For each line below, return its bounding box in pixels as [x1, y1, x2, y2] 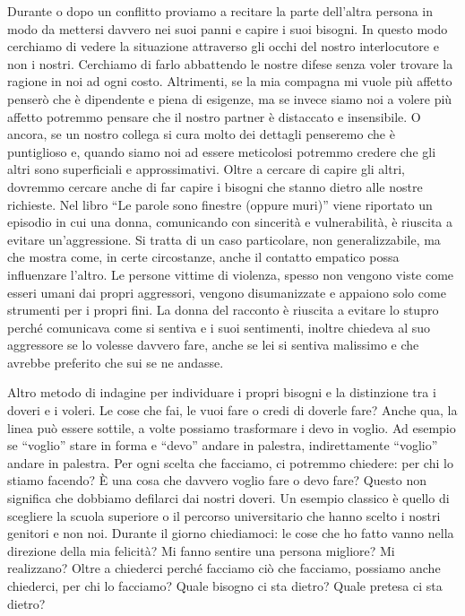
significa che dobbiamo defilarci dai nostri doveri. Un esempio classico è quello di [7, 489, 450, 508]
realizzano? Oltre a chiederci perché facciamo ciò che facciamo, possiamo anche [7, 559, 441, 577]
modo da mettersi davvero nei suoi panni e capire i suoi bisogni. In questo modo [7, 19, 448, 38]
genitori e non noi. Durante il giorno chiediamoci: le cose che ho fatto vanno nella [7, 524, 454, 542]
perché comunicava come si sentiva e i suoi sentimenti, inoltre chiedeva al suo [7, 317, 431, 336]
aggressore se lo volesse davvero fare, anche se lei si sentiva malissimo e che [7, 335, 419, 354]
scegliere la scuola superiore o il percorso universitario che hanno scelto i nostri [7, 506, 441, 525]
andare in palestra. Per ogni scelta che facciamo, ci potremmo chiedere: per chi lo [7, 453, 453, 472]
